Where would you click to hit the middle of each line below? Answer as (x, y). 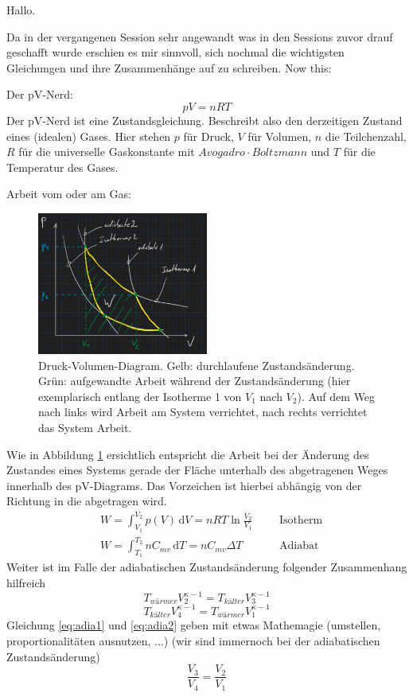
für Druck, (208, 136)
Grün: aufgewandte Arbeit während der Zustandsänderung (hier (195, 381)
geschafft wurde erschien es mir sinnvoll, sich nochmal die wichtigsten (175, 52)
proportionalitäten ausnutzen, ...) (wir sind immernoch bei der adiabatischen (193, 641)
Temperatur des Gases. (62, 167)
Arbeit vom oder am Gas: (69, 194)
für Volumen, (280, 136)
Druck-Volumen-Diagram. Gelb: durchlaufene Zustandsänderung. (197, 365)
